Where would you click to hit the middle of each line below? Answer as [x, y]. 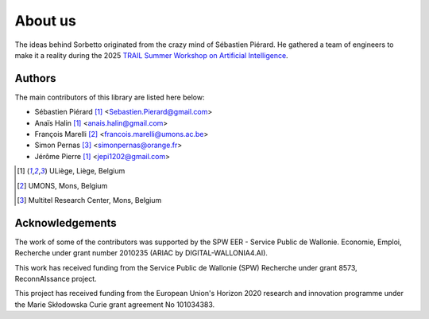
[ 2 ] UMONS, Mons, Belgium [62, 185]
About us [46, 21]
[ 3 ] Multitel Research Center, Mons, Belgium [89, 200]
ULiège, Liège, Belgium [87, 171]
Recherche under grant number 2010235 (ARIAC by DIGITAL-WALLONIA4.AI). [141, 253]
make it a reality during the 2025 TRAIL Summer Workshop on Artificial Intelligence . [152, 55]
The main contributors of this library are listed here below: [110, 97]
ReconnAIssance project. [56, 279]
